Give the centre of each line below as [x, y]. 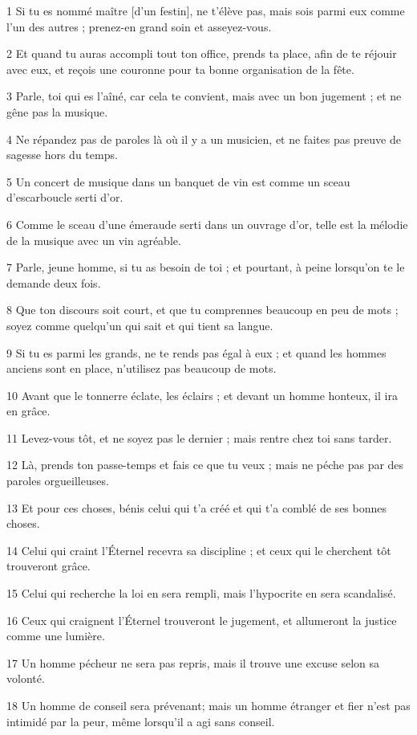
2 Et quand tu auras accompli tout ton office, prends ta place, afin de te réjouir [202, 53]
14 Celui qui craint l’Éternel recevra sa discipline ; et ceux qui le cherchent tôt [199, 550]
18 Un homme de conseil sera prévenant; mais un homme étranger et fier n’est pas [208, 705]
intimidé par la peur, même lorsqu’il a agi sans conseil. [141, 721]
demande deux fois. [54, 282]
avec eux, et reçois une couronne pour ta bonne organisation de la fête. [180, 69]
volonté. [26, 678]
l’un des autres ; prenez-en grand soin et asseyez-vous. [139, 26]
